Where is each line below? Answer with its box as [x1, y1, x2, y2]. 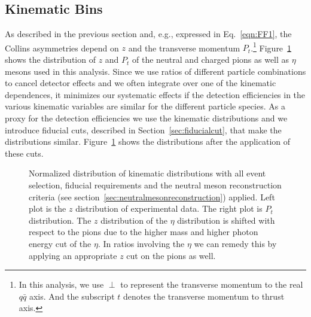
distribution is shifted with [177, 214, 275, 226]
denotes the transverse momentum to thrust [123, 289, 285, 302]
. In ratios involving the [97, 237, 185, 249]
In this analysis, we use [19, 278, 104, 291]
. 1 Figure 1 [251, 39, 292, 54]
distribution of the [100, 214, 167, 226]
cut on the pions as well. [126, 249, 216, 261]
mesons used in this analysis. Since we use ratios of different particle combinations [5, 65, 306, 77]
